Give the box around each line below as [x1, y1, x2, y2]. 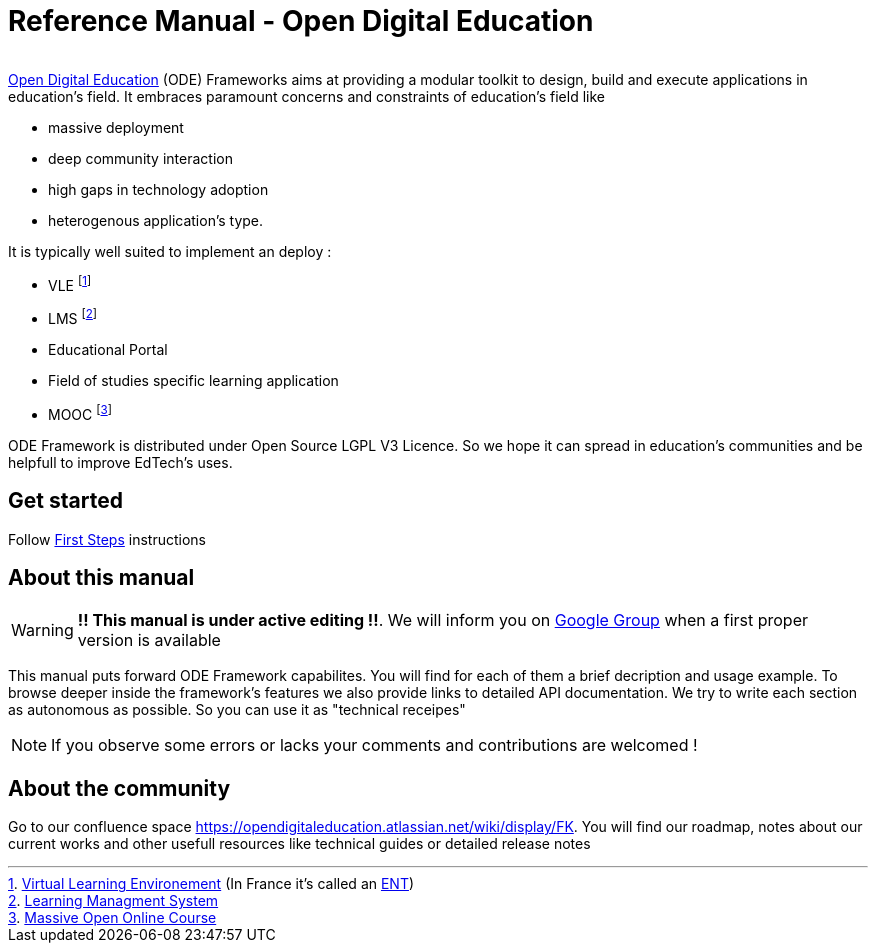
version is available [77, 630, 221, 651]
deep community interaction [48, 149, 233, 167]
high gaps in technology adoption [48, 180, 269, 198]
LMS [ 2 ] [48, 307, 98, 328]
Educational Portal [48, 341, 168, 359]
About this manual [8, 564, 195, 590]
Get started [8, 488, 123, 514]
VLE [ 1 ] [48, 273, 92, 294]
